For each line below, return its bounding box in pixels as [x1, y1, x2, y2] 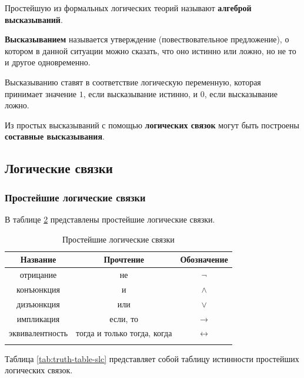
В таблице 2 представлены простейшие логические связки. [5, 213, 215, 225]
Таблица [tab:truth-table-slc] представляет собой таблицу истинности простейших [5, 352, 299, 364]
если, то [109, 312, 139, 324]
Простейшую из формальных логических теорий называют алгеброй [5, 2, 252, 14]
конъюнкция [16, 283, 61, 295]
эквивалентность [9, 327, 68, 339]
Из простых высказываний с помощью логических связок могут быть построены [5, 118, 299, 131]
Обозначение [180, 253, 228, 266]
